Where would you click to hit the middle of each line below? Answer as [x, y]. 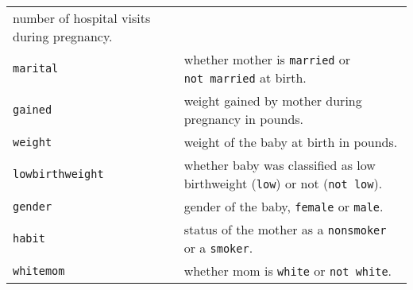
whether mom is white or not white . [288, 271]
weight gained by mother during [273, 101]
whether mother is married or [267, 59]
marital [36, 68]
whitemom [39, 271]
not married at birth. [245, 77]
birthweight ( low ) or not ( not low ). [283, 183]
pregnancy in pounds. [244, 119]
